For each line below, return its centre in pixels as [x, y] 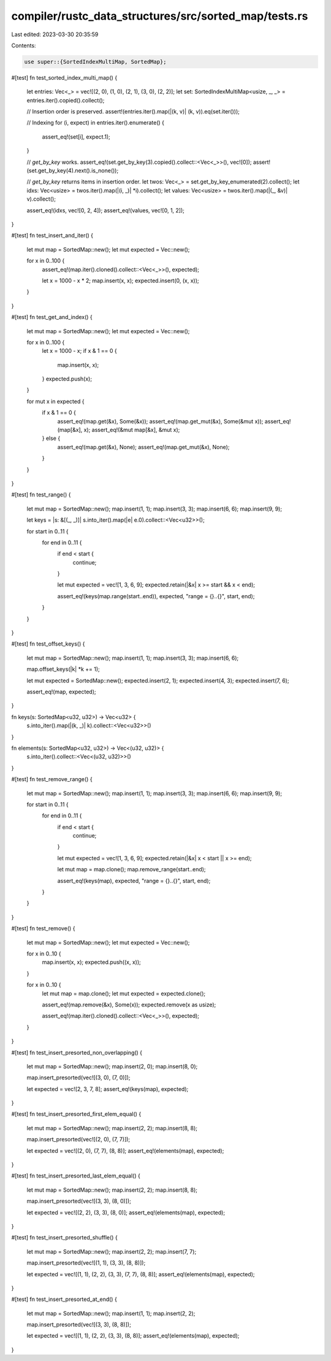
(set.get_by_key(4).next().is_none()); [73, 171]
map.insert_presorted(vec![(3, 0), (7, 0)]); [79, 1078]
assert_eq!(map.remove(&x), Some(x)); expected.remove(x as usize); [129, 1004]
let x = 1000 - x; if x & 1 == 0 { [80, 351]
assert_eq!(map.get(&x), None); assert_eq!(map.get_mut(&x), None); [143, 447]
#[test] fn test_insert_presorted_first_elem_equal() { [76, 1114]
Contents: [24, 45]
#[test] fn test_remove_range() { [52, 779]
